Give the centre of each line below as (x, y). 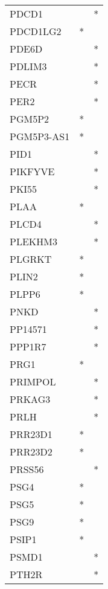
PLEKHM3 (33, 241)
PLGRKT (31, 259)
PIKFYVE (32, 171)
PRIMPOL (33, 381)
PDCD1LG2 (36, 31)
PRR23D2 (31, 452)
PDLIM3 (28, 66)
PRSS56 (27, 469)
